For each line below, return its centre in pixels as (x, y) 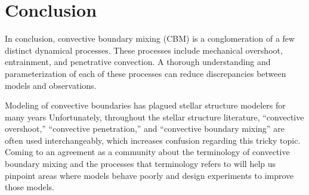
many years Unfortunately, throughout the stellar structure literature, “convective (154, 117)
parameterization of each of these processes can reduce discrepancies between (146, 73)
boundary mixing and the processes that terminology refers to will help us (140, 164)
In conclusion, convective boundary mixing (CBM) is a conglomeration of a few (150, 38)
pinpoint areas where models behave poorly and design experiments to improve (149, 175)
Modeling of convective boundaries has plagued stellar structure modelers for (145, 105)
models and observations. (51, 85)
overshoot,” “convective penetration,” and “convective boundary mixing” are (145, 129)
